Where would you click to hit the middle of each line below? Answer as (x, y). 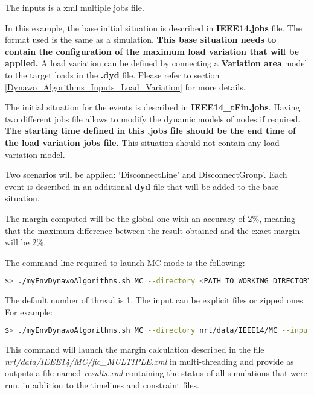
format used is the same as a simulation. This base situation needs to (141, 39)
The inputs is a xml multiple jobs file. (75, 7)
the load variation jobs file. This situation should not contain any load (142, 142)
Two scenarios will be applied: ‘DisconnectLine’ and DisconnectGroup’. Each (146, 175)
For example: (29, 311)
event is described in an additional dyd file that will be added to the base (142, 186)
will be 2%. (26, 242)
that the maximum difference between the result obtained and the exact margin (152, 230)
